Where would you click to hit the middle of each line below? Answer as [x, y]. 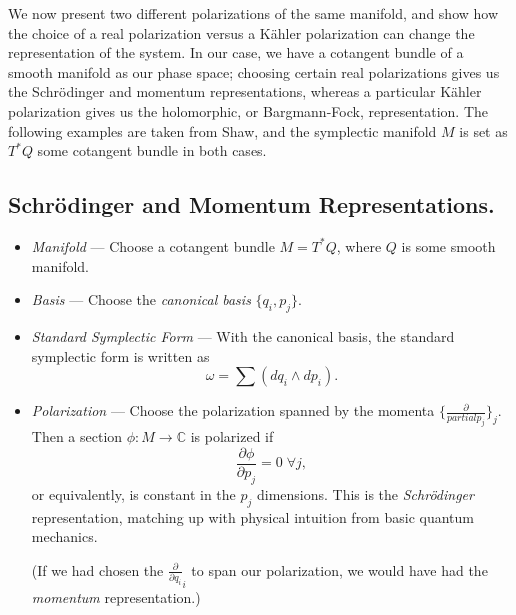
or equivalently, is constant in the [133, 493]
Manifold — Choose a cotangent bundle [153, 245]
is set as [483, 130]
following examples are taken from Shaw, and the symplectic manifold [222, 130]
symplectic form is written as [120, 355]
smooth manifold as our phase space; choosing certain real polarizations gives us [254, 71]
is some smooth [448, 245]
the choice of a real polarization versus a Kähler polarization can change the [241, 32]
